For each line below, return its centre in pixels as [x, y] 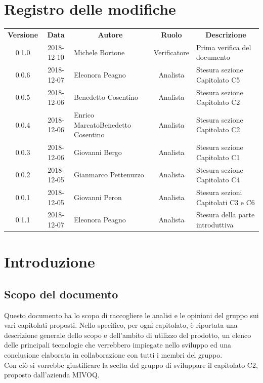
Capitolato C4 [218, 180]
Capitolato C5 [218, 79]
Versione [23, 34]
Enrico [84, 115]
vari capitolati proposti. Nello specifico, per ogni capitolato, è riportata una [121, 325]
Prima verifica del [224, 47]
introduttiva [215, 224]
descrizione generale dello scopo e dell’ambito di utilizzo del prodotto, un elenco [128, 335]
